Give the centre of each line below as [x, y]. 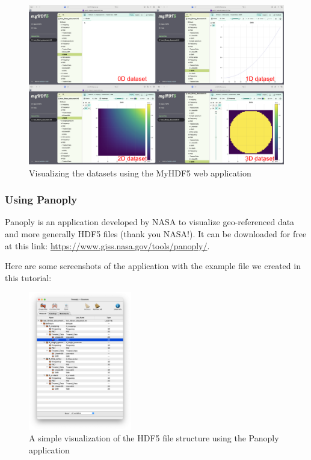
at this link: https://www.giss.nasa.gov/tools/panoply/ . [107, 245]
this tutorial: [28, 277]
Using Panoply [41, 200]
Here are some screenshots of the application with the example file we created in [153, 266]
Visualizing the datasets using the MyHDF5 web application [140, 172]
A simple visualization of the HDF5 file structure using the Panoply [154, 438]
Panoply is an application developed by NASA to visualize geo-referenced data [150, 222]
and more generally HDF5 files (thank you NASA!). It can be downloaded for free [156, 234]
